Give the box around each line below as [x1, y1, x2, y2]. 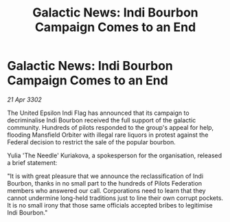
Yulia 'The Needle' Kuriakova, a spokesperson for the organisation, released [7, 151, 222, 159]
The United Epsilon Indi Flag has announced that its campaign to [7, 109, 190, 117]
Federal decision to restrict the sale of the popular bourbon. [7, 137, 176, 146]
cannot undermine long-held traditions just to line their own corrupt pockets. [7, 194, 224, 202]
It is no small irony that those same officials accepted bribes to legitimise [7, 201, 213, 209]
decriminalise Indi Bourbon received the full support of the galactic [7, 115, 196, 124]
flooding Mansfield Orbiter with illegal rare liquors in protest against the [7, 131, 209, 139]
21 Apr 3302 [7, 95, 43, 104]
